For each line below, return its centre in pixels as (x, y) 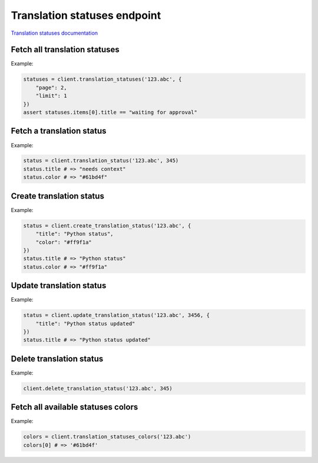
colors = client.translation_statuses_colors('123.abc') (107, 437)
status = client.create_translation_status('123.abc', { (107, 226)
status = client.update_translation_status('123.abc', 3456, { (117, 315)
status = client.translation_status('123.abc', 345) (101, 161)
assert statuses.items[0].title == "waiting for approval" (110, 112)
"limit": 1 (51, 96)
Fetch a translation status (59, 131)
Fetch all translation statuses (65, 50)
